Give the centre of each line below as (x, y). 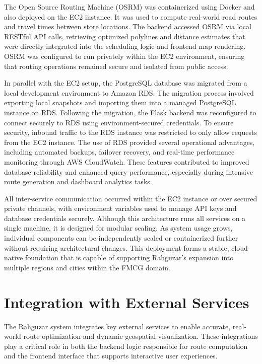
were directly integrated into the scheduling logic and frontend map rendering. (125, 46)
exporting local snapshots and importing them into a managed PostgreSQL (120, 102)
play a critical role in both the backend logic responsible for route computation (126, 346)
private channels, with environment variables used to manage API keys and (120, 208)
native (14, 258)
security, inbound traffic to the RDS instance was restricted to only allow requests (130, 132)
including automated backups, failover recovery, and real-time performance (119, 152)
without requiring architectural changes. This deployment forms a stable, (117, 247)
